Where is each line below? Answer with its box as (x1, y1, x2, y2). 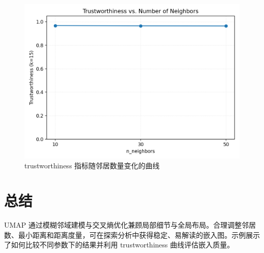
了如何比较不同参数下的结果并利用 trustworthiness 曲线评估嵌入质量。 (4, 239, 234, 250)
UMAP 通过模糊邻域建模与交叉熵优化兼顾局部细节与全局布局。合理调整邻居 (4, 220, 256, 230)
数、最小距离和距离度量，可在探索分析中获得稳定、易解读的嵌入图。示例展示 (4, 229, 260, 240)
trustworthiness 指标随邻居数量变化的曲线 (24, 160, 160, 171)
